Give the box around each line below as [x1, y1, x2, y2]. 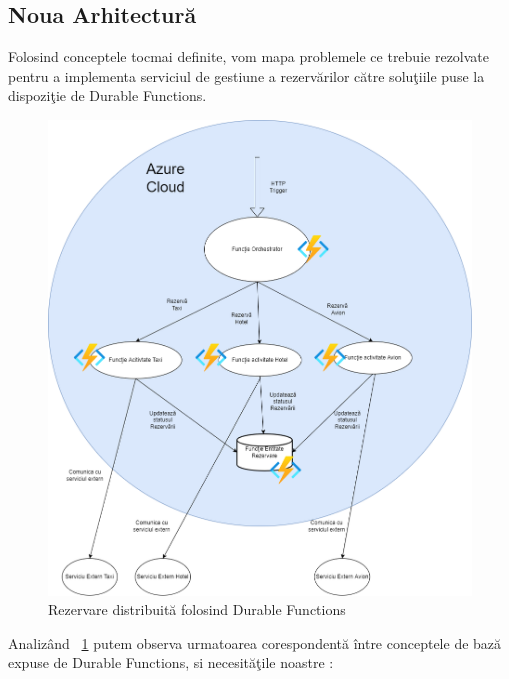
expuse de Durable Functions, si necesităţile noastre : [8, 652, 334, 673]
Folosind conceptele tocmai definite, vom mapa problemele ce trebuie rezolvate [8, 46, 490, 67]
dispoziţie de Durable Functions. [8, 85, 207, 106]
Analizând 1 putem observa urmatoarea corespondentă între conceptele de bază [8, 632, 502, 653]
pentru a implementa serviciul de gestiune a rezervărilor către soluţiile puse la [8, 65, 485, 86]
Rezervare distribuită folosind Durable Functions [48, 599, 346, 620]
